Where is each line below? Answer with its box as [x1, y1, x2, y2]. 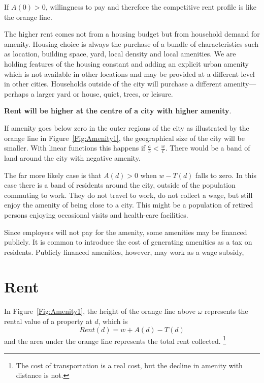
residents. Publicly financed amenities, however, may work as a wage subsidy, [4, 246, 244, 257]
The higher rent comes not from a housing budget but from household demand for [4, 28, 260, 39]
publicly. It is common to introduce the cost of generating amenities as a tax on [4, 237, 252, 247]
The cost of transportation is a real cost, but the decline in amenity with [16, 360, 243, 370]
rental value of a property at [4, 316, 92, 327]
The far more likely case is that [4, 169, 102, 180]
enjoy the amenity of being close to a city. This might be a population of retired [4, 199, 253, 210]
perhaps [4, 88, 28, 99]
